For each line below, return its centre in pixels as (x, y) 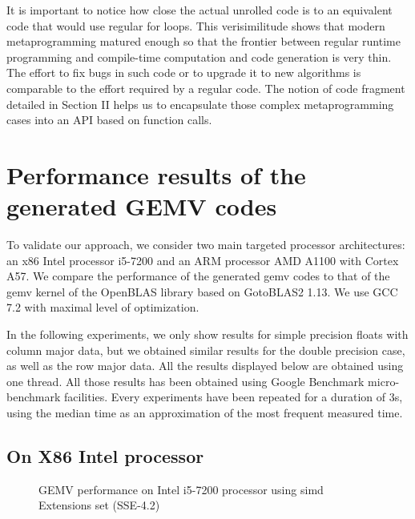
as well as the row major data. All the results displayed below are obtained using (205, 366)
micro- (384, 381)
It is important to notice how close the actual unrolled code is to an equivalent (199, 10)
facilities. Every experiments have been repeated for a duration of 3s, (233, 397)
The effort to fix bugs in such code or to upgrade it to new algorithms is (184, 72)
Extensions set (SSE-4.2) (99, 505)
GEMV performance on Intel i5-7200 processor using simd (181, 489)
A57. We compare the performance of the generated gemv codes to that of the (198, 276)
